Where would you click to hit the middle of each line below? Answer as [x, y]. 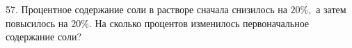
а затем [331, 9]
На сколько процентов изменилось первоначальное [202, 23]
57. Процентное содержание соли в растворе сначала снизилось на [146, 9]
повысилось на [37, 23]
